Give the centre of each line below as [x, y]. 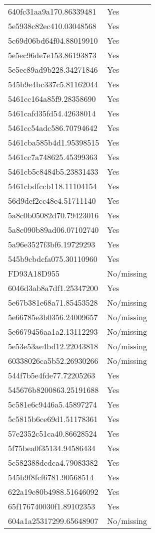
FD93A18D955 [34, 273]
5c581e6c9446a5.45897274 [52, 404]
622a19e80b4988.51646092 [53, 492]
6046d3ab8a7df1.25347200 [53, 288]
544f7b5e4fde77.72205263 [52, 375]
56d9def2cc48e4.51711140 [52, 201]
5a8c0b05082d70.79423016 [53, 215]
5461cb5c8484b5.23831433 [53, 171]
